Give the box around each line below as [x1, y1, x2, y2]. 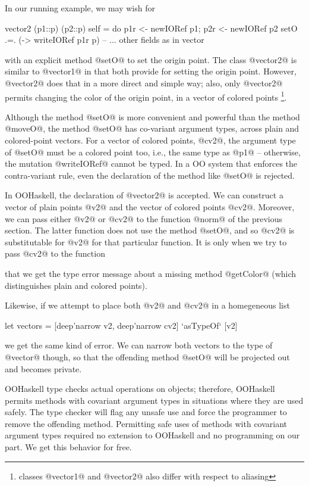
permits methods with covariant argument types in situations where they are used [5, 394, 304, 406]
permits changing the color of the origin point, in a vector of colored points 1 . [5, 89, 287, 103]
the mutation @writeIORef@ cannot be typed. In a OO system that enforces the [5, 157, 298, 170]
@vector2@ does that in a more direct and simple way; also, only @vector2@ [5, 76, 283, 89]
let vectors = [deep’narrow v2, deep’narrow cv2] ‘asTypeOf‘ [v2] [5, 319, 238, 331]
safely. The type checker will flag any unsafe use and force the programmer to [5, 406, 287, 418]
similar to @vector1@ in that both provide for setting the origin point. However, [5, 65, 297, 77]
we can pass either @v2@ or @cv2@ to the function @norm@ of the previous [5, 212, 283, 225]
